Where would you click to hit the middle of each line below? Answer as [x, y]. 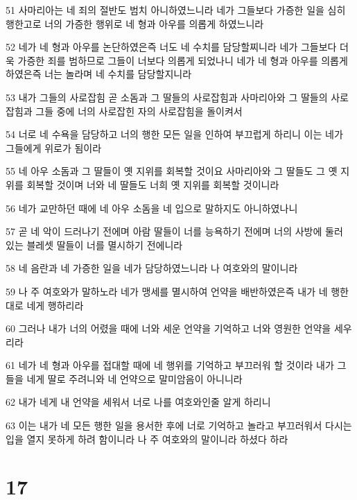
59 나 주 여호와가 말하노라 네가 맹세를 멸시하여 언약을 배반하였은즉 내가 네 [167, 291]
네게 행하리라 [55, 305]
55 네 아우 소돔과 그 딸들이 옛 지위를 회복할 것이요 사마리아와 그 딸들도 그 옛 [172, 171]
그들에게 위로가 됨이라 [54, 147]
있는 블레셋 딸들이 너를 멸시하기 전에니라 [94, 244]
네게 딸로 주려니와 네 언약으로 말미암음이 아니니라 [134, 378]
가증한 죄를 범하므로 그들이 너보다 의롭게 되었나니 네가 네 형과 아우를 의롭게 [183, 60]
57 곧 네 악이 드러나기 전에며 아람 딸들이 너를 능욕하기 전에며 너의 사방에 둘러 [174, 231]
